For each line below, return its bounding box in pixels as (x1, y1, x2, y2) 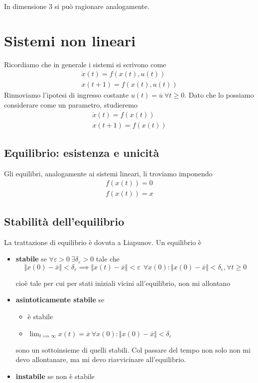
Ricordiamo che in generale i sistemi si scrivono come (4, 59, 166, 69)
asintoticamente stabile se (15, 294, 105, 305)
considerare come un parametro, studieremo (4, 99, 137, 110)
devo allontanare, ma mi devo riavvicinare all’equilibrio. (15, 354, 186, 365)
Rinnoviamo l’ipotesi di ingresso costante (4, 90, 129, 100)
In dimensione (4, 1, 47, 11)
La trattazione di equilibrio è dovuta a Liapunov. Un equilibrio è (4, 237, 202, 247)
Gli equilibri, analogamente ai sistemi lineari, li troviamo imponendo (4, 168, 213, 178)
